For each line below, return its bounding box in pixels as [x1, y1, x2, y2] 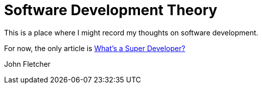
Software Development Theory [4, 2, 218, 19]
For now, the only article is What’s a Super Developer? [4, 43, 185, 53]
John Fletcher [4, 59, 51, 68]
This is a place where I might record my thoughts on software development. [4, 28, 258, 37]
